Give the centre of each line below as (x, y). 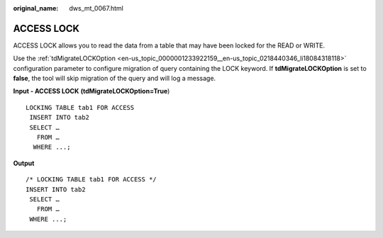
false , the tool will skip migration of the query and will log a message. (115, 79)
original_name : (36, 8)
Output (24, 163)
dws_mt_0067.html (96, 8)
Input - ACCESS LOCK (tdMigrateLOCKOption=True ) (91, 91)
